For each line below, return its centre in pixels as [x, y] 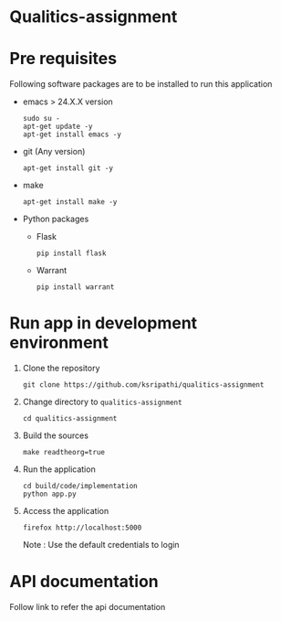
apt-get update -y [57, 127]
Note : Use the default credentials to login [101, 545]
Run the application [59, 469]
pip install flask [71, 253]
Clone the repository [61, 369]
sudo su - [42, 119]
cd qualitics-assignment [70, 419]
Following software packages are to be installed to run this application [141, 84]
